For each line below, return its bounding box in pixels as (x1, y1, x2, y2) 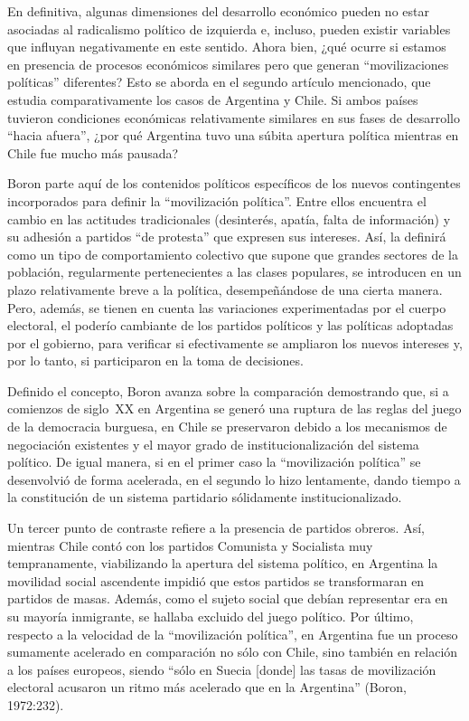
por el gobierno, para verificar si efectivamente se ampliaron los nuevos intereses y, (7, 333, 463, 352)
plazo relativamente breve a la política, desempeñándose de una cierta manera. (7, 280, 443, 299)
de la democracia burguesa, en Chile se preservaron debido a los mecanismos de (7, 417, 447, 436)
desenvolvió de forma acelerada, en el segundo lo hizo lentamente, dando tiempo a (7, 470, 461, 489)
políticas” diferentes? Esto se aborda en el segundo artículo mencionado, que (7, 72, 431, 91)
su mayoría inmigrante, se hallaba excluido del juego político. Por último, (7, 607, 414, 625)
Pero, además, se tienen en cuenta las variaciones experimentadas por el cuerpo (7, 298, 446, 317)
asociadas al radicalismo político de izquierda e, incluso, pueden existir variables (7, 19, 451, 38)
